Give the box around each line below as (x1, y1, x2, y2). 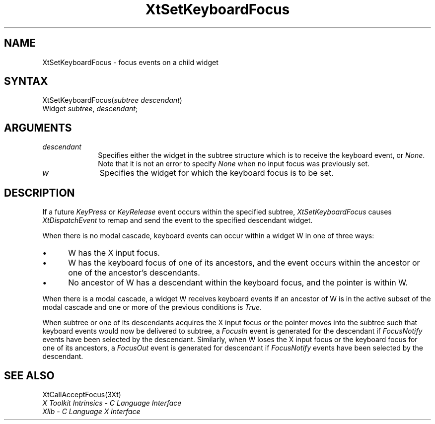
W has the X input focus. (68, 248, 160, 258)
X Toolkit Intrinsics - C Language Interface (42, 398, 182, 407)
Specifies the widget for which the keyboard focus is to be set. (99, 168, 334, 178)
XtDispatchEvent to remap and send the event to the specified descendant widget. (42, 216, 313, 225)
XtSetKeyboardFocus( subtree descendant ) (42, 96, 182, 105)
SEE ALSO (4, 369, 55, 382)
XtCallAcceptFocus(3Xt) (42, 390, 121, 399)
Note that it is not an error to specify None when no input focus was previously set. (98, 159, 369, 168)
